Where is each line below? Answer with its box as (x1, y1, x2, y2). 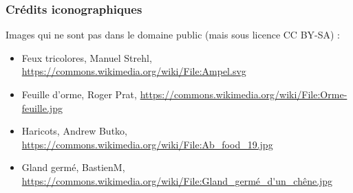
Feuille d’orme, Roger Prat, (21, 87, 137, 101)
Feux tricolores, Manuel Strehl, (21, 50, 152, 65)
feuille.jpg (21, 100, 63, 115)
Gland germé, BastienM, (21, 160, 125, 174)
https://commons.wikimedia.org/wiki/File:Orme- (140, 87, 347, 101)
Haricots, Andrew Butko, (21, 124, 127, 138)
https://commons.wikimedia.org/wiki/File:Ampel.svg (21, 64, 246, 78)
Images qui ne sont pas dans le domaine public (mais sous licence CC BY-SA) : (6, 27, 340, 42)
